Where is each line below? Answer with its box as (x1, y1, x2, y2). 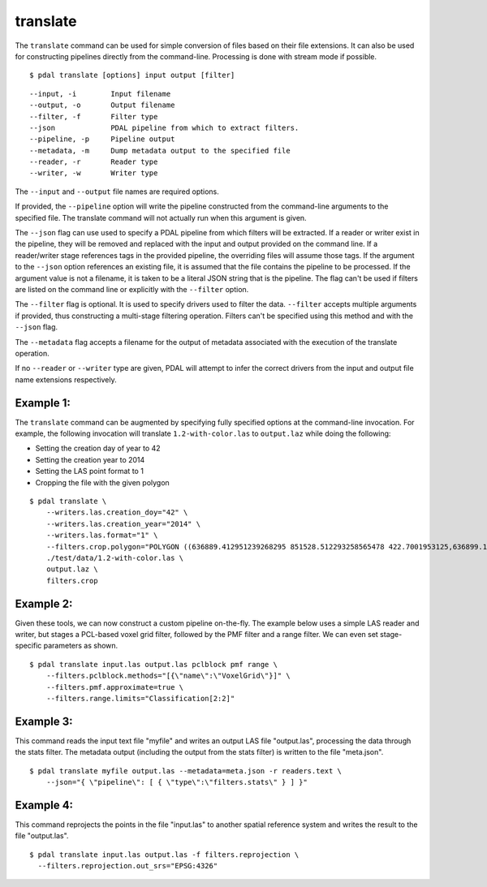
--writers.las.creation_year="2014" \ (45, 519, 201, 528)
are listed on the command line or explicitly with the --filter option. (15, 284, 249, 294)
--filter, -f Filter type (29, 112, 158, 121)
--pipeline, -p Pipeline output (29, 135, 175, 144)
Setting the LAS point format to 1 (35, 467, 144, 476)
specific (15, 641, 42, 651)
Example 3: (15, 714, 73, 728)
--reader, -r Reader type (29, 157, 158, 166)
